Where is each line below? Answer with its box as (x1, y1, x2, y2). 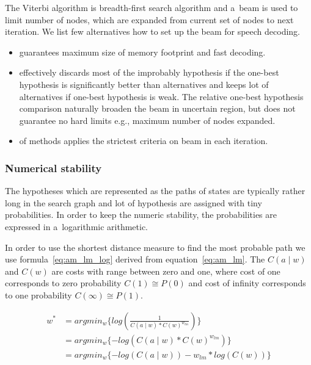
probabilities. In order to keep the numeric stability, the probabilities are (5, 208, 277, 221)
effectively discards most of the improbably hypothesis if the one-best (19, 66, 279, 79)
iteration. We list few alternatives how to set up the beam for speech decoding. (5, 25, 301, 38)
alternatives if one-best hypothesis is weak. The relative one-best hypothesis (19, 90, 304, 103)
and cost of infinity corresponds (188, 276, 306, 289)
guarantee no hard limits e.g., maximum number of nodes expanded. (19, 114, 276, 126)
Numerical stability (5, 160, 102, 175)
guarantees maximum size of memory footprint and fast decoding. (19, 45, 266, 58)
